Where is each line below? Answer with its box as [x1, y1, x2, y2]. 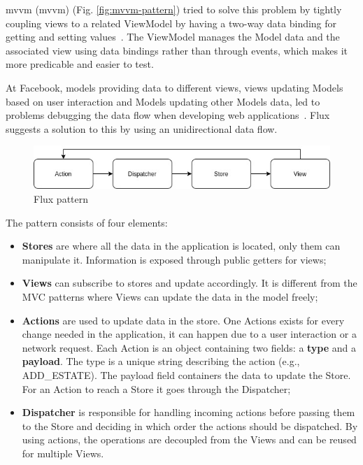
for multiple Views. [22, 445, 104, 460]
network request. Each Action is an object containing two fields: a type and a [22, 340, 357, 355]
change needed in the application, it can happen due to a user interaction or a [22, 327, 357, 341]
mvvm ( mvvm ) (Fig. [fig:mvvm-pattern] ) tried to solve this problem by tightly [6, 2, 342, 16]
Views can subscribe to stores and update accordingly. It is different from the [22, 276, 357, 290]
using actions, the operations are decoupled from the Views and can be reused [22, 432, 357, 447]
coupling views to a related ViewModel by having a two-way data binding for [6, 15, 337, 30]
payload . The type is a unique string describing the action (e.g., [22, 354, 300, 369]
